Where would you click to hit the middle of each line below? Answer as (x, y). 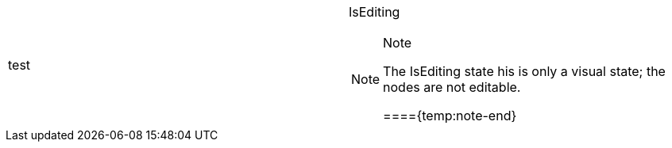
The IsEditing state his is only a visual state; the (524, 71)
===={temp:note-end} (450, 116)
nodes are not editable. (452, 87)
